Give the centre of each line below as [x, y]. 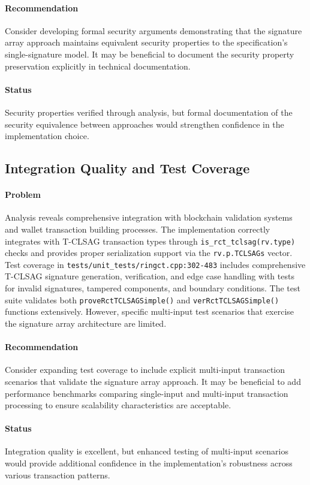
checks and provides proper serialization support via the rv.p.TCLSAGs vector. [149, 253]
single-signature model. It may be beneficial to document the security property [150, 54]
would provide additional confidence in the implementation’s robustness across [149, 463]
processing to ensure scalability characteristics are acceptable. [118, 405]
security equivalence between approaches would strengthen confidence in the [145, 124]
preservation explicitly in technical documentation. [98, 66]
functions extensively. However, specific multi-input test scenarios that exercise [150, 311]
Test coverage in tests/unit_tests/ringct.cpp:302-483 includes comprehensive [155, 264]
